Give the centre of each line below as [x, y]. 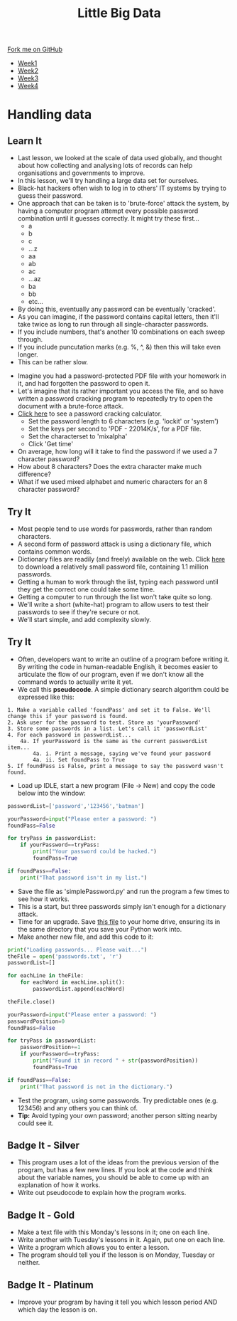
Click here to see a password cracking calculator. [89, 414]
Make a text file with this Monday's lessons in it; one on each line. [114, 1232]
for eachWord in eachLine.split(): [73, 983]
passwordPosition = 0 [36, 1021]
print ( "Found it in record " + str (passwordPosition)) [116, 1061]
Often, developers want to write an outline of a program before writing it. [123, 659]
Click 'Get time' [50, 444]
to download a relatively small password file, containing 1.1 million [113, 567]
